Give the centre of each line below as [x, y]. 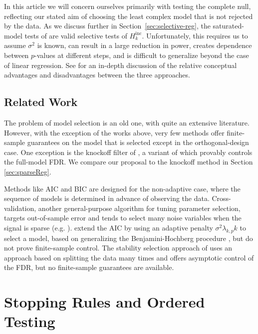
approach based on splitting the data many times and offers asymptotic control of [129, 257]
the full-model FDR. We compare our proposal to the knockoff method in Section [129, 162]
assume [15, 45]
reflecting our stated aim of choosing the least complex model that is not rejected [129, 16]
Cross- [221, 198]
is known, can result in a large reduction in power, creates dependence [144, 45]
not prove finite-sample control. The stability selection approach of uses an [118, 248]
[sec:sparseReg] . [28, 171]
